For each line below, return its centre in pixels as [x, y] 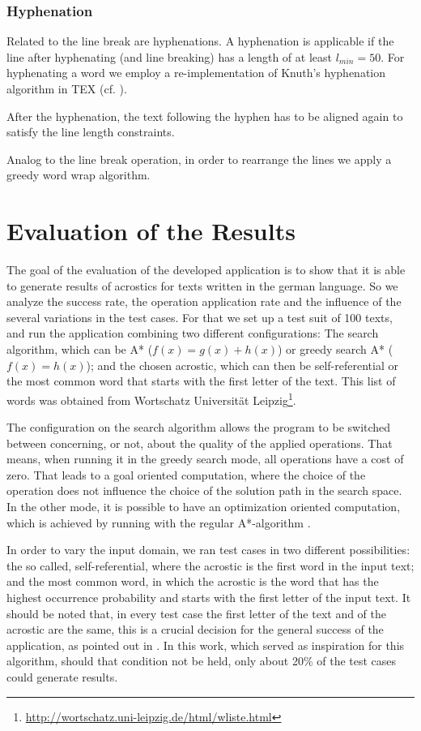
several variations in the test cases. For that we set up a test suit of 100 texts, [200, 317]
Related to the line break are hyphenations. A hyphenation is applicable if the [200, 41]
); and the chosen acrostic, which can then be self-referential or [242, 365]
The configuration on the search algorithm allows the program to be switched [199, 427]
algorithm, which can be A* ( [80, 349]
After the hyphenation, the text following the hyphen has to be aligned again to [205, 116]
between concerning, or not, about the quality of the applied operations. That [200, 443]
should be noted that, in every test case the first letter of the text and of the [197, 613]
